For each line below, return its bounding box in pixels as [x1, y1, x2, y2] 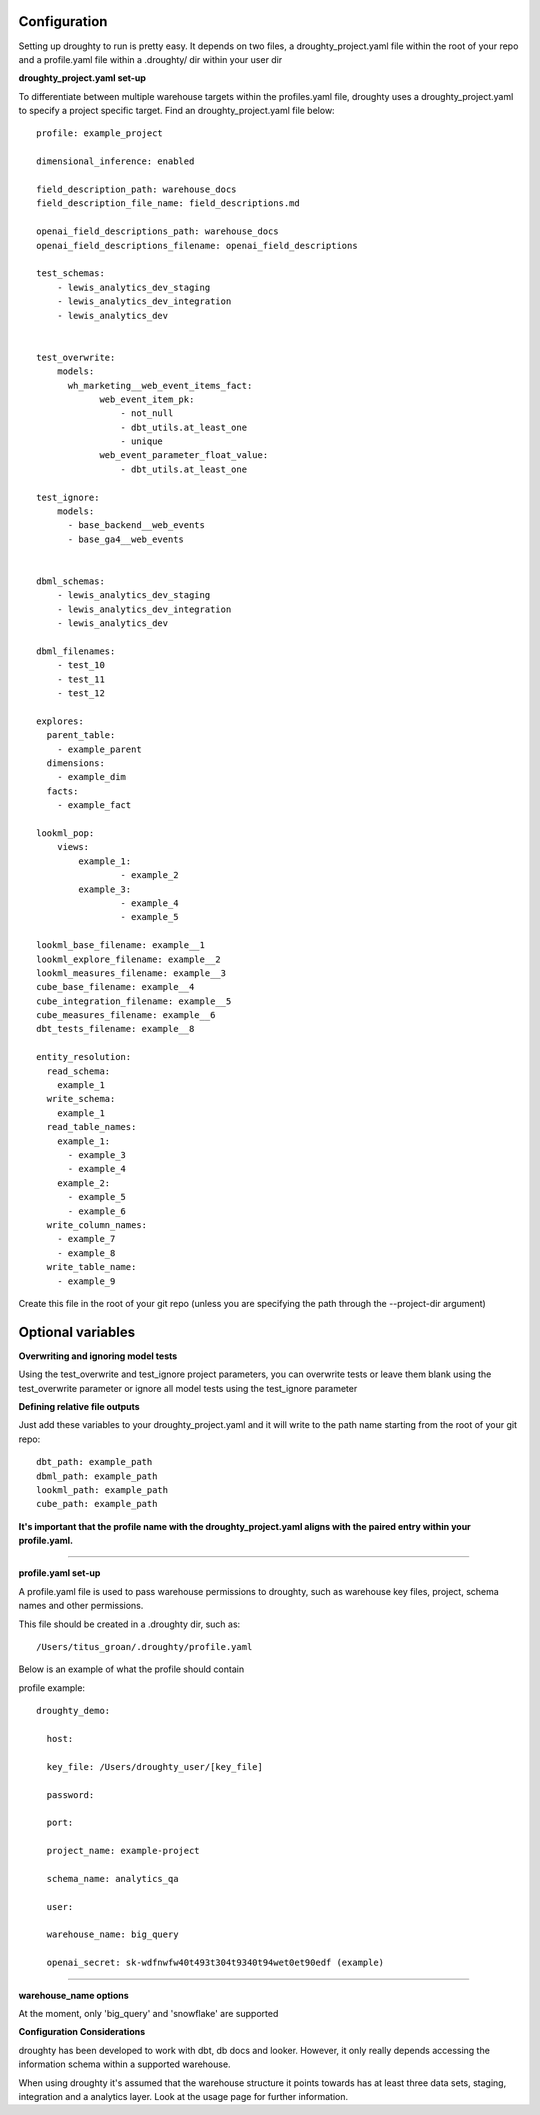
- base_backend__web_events [67, 520, 205, 531]
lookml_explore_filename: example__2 [36, 953, 222, 965]
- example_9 [56, 1275, 116, 1287]
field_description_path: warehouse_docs [36, 184, 237, 195]
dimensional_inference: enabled [36, 156, 195, 167]
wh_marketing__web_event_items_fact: [67, 380, 253, 391]
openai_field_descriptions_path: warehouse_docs [36, 226, 279, 237]
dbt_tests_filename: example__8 [36, 1023, 195, 1035]
